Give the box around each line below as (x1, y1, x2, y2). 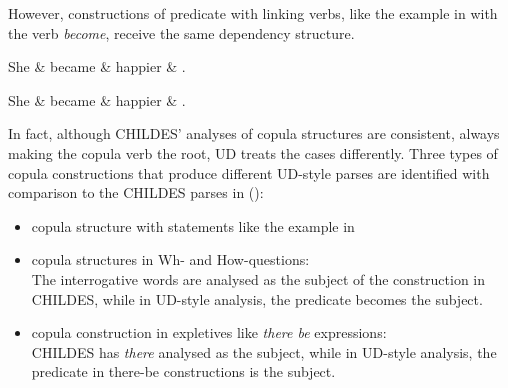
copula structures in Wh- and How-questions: (31, 249, 310, 270)
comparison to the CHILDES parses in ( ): (8, 182, 264, 203)
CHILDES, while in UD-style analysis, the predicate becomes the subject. (31, 288, 483, 309)
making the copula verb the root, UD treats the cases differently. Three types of (8, 142, 498, 163)
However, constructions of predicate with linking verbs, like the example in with (8, 3, 498, 23)
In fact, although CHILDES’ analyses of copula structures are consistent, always (8, 123, 500, 144)
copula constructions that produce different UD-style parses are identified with (8, 162, 490, 183)
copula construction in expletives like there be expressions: (31, 322, 387, 343)
